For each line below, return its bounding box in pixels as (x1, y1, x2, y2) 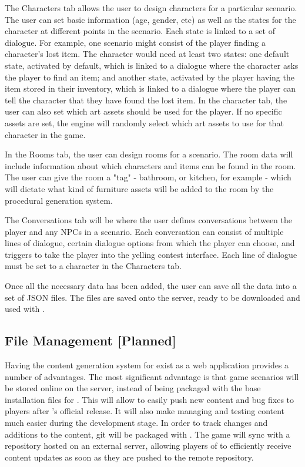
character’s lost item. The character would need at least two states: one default (5, 48, 290, 60)
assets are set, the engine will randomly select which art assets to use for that (5, 116, 284, 129)
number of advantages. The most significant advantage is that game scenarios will (5, 370, 299, 382)
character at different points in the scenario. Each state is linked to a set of (5, 25, 275, 37)
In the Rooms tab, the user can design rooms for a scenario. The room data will (5, 148, 293, 160)
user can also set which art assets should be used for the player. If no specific (5, 105, 282, 117)
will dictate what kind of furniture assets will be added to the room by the (5, 182, 274, 194)
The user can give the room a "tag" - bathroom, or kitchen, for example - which (5, 171, 291, 183)
